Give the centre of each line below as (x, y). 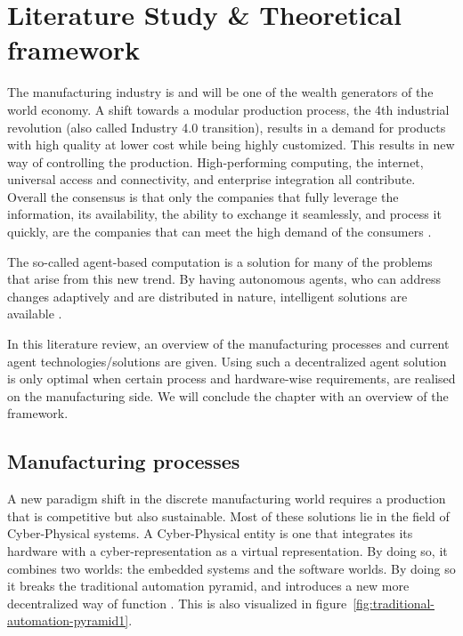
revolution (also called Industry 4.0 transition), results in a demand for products (227, 127)
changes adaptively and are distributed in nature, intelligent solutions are (207, 296)
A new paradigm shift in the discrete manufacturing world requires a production (227, 499)
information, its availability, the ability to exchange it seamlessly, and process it (224, 214)
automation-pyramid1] (68, 620)
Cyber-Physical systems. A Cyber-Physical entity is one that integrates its (210, 533)
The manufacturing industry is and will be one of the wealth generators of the (220, 92)
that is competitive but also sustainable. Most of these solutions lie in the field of (228, 515)
